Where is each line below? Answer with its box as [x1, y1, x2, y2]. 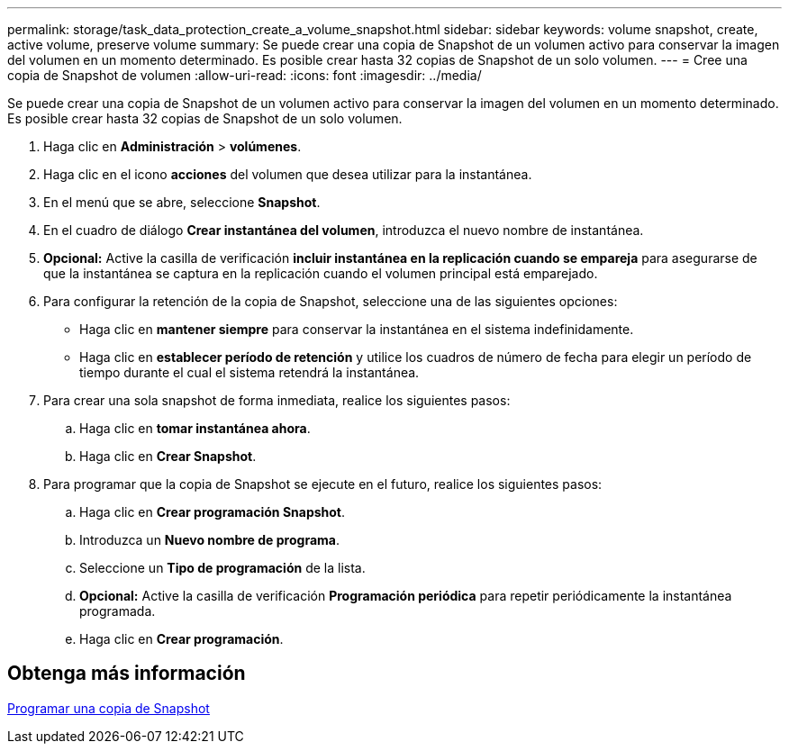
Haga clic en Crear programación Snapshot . [79, 504, 346, 520]
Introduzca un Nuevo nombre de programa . [79, 532, 340, 547]
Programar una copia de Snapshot [7, 700, 210, 716]
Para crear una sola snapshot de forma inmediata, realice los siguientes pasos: [43, 393, 511, 408]
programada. [79, 603, 156, 619]
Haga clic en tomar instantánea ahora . [79, 421, 311, 436]
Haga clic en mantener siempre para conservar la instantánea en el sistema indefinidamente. [79, 321, 634, 337]
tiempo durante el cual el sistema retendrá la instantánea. [79, 365, 420, 380]
